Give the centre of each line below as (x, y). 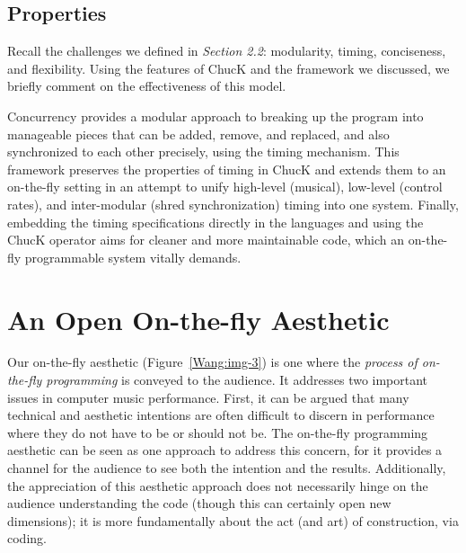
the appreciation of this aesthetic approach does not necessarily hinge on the (218, 485)
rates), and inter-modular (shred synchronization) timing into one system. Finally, (233, 204)
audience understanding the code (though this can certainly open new (199, 503)
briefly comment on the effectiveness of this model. (147, 86)
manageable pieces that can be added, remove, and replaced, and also (198, 134)
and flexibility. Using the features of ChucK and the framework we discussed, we (229, 68)
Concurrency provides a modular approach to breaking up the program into (215, 116)
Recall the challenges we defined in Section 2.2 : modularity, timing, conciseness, (227, 51)
